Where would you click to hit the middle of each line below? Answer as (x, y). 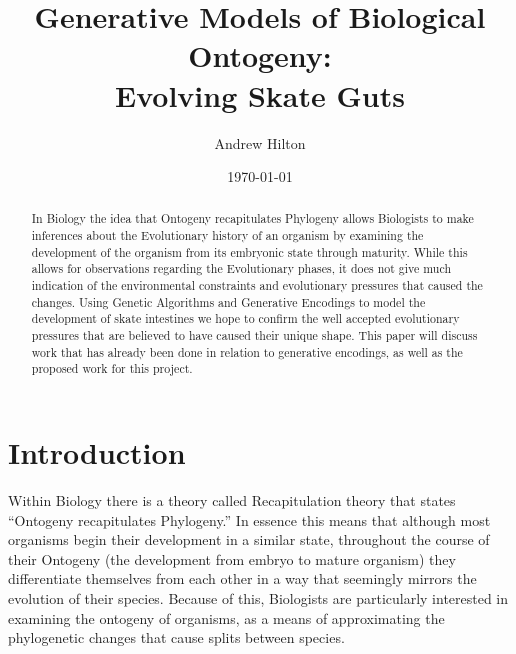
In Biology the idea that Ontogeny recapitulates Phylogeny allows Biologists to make (252, 218)
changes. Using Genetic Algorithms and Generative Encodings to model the (228, 301)
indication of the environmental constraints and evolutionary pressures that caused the (257, 285)
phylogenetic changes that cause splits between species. (176, 637)
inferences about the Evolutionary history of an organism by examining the (227, 235)
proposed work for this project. (112, 368)
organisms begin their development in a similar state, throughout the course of (249, 539)
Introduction (97, 452)
